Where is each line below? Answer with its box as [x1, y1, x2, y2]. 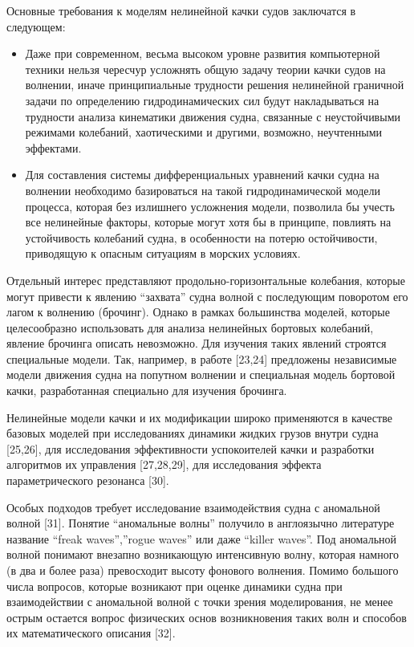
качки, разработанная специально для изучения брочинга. [6, 382, 287, 399]
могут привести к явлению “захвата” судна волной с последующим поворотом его [6, 287, 408, 304]
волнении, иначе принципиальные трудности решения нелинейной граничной [25, 76, 404, 93]
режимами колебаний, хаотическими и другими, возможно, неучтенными [25, 124, 383, 140]
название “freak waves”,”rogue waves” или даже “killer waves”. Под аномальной [6, 530, 397, 547]
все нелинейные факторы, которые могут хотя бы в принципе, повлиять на [25, 214, 392, 230]
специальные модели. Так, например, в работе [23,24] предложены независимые [6, 350, 397, 367]
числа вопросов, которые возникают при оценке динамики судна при [6, 577, 343, 594]
